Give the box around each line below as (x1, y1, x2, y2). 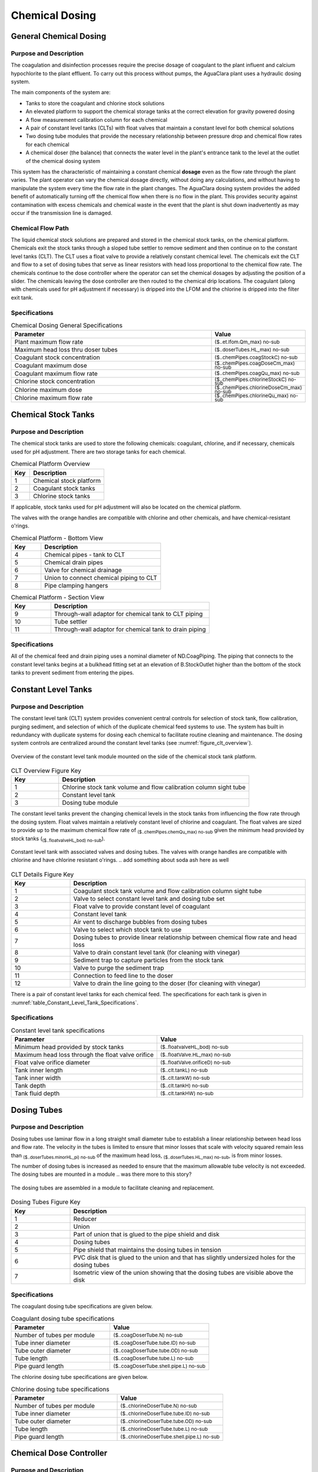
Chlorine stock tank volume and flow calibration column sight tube (62, 783, 246, 791)
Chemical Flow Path (11, 224, 69, 232)
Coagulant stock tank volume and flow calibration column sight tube (73, 887, 262, 895)
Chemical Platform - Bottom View (11, 533, 104, 542)
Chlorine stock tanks (33, 492, 91, 500)
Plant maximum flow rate (14, 338, 84, 346)
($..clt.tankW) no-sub (160, 1075, 210, 1081)
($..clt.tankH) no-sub (160, 1082, 209, 1089)
